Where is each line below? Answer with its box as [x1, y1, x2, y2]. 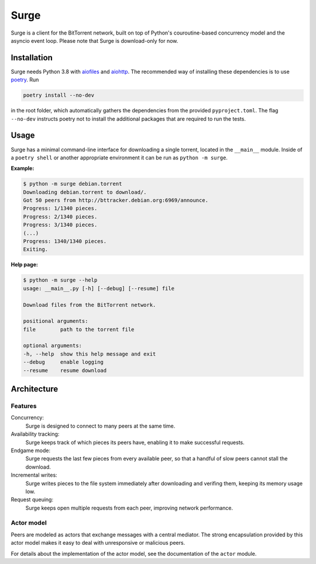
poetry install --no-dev [23, 92, 95, 99]
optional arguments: [23, 343, 82, 349]
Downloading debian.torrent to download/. [23, 189, 147, 196]
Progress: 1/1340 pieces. [23, 205, 98, 212]
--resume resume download [23, 367, 107, 374]
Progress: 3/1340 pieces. [23, 221, 98, 228]
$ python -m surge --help [23, 277, 98, 283]
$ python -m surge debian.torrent [23, 180, 122, 187]
